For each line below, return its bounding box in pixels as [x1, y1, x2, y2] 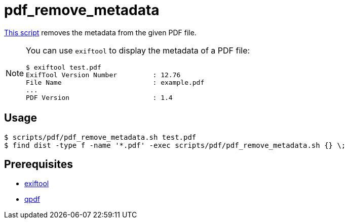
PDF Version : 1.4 [26, 93, 173, 101]
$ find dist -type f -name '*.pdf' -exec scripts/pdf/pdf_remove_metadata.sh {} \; [4, 141, 346, 149]
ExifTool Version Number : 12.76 [26, 71, 181, 79]
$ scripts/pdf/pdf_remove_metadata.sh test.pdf [4, 133, 197, 141]
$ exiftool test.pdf [26, 63, 101, 71]
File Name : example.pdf [26, 78, 205, 86]
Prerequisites [4, 158, 73, 171]
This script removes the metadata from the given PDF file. [4, 28, 197, 37]
